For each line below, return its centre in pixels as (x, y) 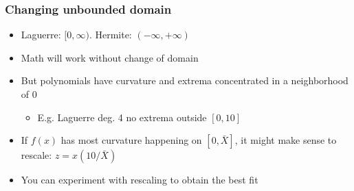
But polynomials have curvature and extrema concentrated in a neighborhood (185, 80)
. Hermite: (110, 35)
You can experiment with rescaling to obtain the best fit (140, 180)
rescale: (36, 155)
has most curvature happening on (131, 140)
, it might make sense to (286, 140)
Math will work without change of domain (110, 57)
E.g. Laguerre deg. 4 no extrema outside (122, 117)
